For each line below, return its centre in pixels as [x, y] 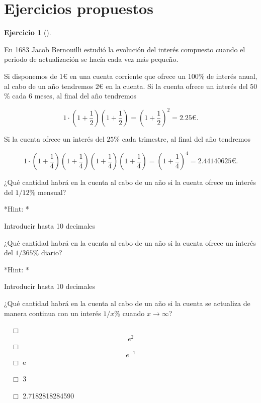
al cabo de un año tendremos [49, 86]
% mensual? [48, 192]
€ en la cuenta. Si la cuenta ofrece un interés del [173, 86]
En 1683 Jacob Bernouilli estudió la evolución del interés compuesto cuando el [125, 49]
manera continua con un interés [53, 313]
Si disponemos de [31, 76]
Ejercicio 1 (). [28, 32]
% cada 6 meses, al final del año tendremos [70, 96]
